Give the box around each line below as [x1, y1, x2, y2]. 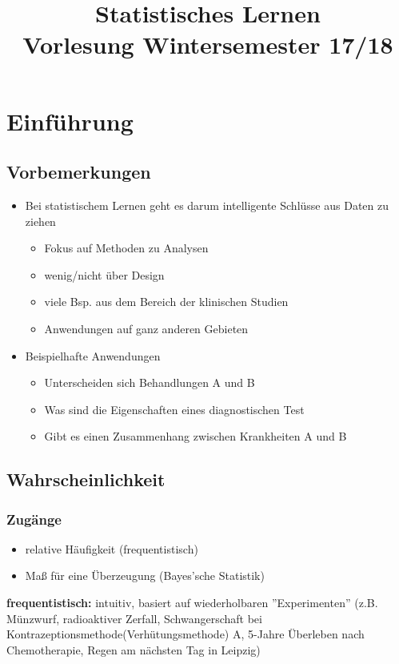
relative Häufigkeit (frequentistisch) [25, 540, 198, 557]
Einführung [6, 104, 134, 137]
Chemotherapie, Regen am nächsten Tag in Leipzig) [6, 641, 261, 658]
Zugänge [6, 509, 62, 529]
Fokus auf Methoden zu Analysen [44, 239, 209, 256]
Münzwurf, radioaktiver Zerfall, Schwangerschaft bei [6, 610, 262, 626]
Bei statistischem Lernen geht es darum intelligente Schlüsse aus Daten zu [25, 196, 389, 213]
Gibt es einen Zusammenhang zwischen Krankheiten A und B [44, 428, 347, 445]
